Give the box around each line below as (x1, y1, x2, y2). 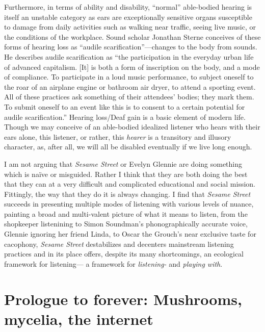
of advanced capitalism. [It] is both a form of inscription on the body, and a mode (4, 61, 260, 72)
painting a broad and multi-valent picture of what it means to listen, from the (4, 208, 248, 219)
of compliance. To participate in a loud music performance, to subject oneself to (4, 71, 254, 82)
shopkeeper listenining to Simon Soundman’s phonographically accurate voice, (4, 218, 248, 229)
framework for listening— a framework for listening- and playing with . (4, 258, 223, 269)
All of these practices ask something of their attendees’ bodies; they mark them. (4, 91, 254, 102)
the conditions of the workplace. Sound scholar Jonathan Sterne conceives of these (4, 31, 261, 42)
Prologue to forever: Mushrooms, (4, 288, 242, 309)
